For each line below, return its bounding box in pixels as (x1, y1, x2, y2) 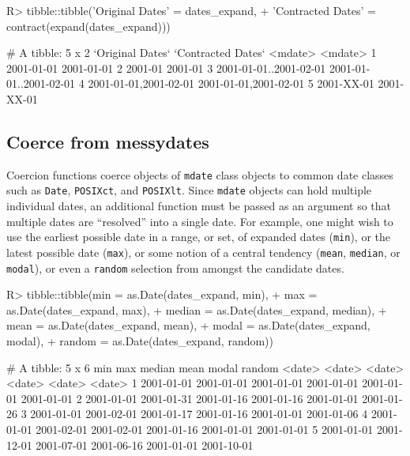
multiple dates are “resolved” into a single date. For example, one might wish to (6, 213, 393, 229)
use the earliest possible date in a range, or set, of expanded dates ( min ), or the (6, 228, 391, 245)
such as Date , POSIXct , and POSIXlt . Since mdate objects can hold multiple (6, 182, 372, 198)
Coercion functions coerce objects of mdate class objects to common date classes (6, 166, 393, 183)
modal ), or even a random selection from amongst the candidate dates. (6, 259, 344, 276)
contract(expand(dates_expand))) (6, 17, 171, 34)
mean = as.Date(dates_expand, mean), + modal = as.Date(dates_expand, (6, 317, 371, 334)
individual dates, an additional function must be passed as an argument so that (6, 198, 392, 214)
